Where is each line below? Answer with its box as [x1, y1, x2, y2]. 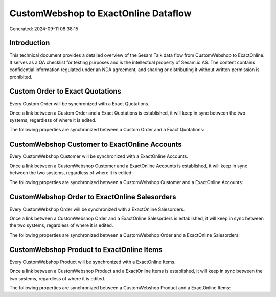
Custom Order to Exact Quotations [9, 87, 122, 96]
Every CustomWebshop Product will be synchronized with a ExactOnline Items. [9, 259, 176, 265]
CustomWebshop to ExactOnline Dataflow [9, 8, 192, 19]
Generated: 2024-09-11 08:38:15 [9, 26, 79, 32]
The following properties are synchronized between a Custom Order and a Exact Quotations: [9, 126, 204, 132]
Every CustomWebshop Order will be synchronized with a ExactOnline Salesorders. [9, 206, 185, 212]
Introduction [9, 39, 50, 48]
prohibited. [9, 74, 33, 80]
